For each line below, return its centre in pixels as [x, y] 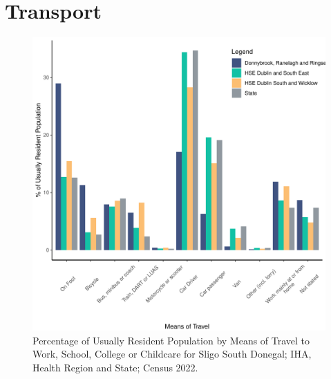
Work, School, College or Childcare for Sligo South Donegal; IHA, [172, 354]
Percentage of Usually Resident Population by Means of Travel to [171, 340]
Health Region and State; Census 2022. [115, 367]
